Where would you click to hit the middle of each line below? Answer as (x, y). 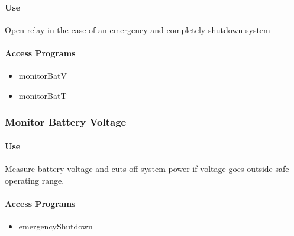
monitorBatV (43, 76)
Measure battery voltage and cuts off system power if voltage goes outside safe (147, 169)
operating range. (35, 180)
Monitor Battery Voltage (66, 122)
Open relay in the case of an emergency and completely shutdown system (138, 29)
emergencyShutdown (56, 226)
